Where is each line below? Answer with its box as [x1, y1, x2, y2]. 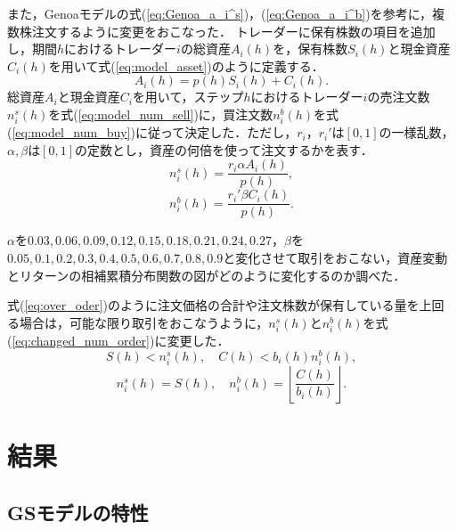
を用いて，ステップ [132, 87, 244, 106]
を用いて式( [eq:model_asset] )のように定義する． [48, 56, 324, 75]
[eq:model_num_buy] [12, 123, 131, 142]
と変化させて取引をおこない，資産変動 [223, 249, 448, 267]
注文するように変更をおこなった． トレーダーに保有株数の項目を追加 [31, 21, 436, 40]
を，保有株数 [273, 39, 348, 58]
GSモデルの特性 [7, 498, 149, 526]
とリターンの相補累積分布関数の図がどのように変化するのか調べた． [7, 265, 406, 284]
